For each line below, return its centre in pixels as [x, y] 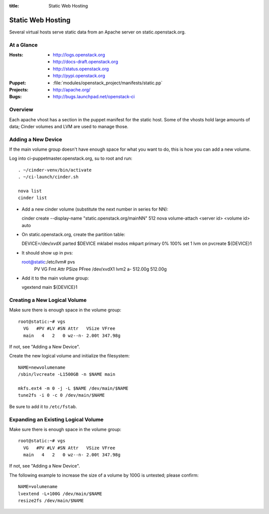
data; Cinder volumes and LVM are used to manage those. [69, 126]
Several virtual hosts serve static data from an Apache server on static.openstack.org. [98, 32]
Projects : [19, 90]
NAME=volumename [38, 487]
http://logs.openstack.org [79, 55]
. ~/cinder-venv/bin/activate [55, 170]
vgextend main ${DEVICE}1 [50, 287]
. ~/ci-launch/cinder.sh [48, 177]
